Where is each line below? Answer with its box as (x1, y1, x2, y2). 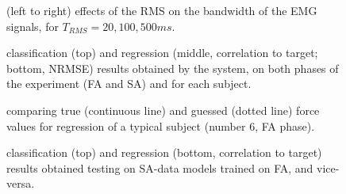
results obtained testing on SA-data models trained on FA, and (6, 159, 313, 176)
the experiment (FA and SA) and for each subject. (6, 75, 252, 92)
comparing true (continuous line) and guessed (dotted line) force (6, 101, 320, 118)
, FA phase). (255, 117, 315, 134)
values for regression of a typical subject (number (6, 117, 246, 134)
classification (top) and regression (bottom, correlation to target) (6, 144, 322, 161)
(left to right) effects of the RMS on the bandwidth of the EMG (6, 2, 317, 18)
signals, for (6, 17, 59, 34)
